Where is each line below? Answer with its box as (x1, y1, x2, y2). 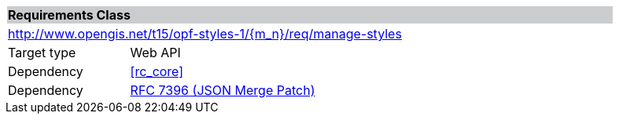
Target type (8, 45, 76, 60)
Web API (130, 45, 181, 60)
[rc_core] (130, 64, 184, 79)
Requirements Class (8, 7, 131, 23)
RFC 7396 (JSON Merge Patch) (130, 82, 315, 98)
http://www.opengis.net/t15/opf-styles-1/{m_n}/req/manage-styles (8, 26, 402, 42)
